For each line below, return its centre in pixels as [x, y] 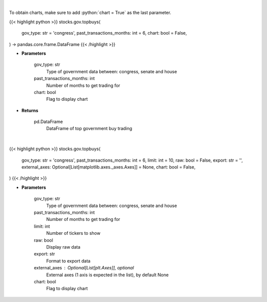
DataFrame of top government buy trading [89, 129]
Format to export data [68, 261]
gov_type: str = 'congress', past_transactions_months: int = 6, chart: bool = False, [104, 33]
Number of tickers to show [73, 233]
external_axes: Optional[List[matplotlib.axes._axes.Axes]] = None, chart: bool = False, [109, 167]
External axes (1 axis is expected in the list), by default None [108, 275]
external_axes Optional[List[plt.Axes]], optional [84, 268]
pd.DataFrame [48, 122]
